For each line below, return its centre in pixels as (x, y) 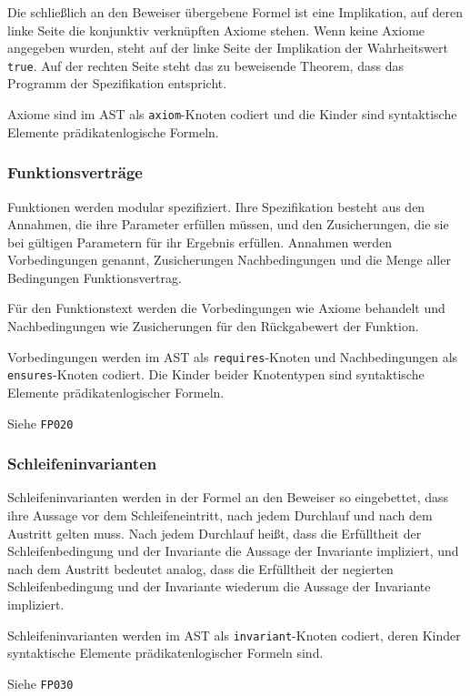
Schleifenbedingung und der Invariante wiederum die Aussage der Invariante (219, 586)
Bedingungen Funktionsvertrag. (95, 277)
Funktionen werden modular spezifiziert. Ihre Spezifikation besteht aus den (216, 206)
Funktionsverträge (75, 172)
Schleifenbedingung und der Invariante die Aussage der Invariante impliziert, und (233, 551)
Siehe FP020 (40, 423)
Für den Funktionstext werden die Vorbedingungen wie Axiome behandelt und (226, 308)
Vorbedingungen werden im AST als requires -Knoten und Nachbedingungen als (233, 356)
